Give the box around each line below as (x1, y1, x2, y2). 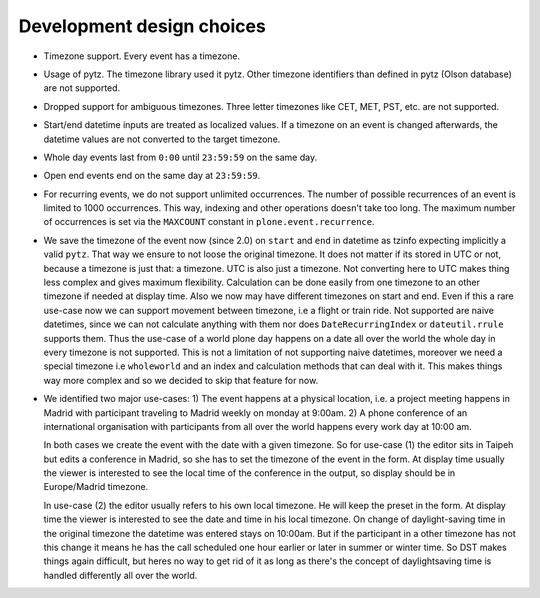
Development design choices (18, 15, 267, 37)
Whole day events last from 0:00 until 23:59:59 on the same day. (43, 151, 318, 163)
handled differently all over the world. (43, 569, 198, 581)
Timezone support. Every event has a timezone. (43, 50, 240, 62)
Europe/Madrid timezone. (43, 481, 149, 493)
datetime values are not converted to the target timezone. (43, 133, 281, 145)
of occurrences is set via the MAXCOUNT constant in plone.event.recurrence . (43, 216, 375, 228)
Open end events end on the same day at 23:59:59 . (43, 170, 261, 182)
